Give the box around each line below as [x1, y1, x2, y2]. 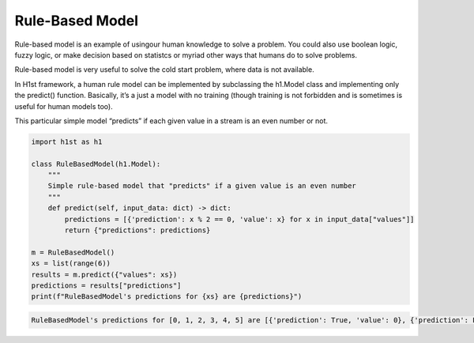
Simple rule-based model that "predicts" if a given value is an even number [47, 182, 357, 190]
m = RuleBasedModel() [31, 247, 115, 257]
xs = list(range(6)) [31, 259, 111, 268]
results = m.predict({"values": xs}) [31, 269, 178, 279]
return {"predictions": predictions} [64, 226, 211, 235]
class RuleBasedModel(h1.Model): [31, 159, 161, 168]
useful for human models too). [14, 101, 114, 111]
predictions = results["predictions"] [31, 281, 182, 290]
